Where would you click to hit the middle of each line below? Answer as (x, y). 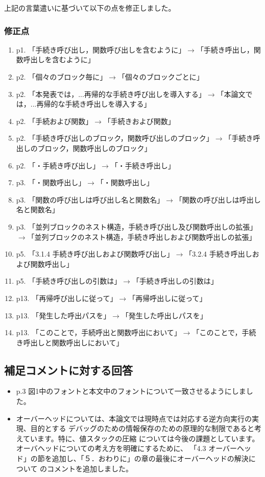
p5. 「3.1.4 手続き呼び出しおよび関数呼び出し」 (95, 254)
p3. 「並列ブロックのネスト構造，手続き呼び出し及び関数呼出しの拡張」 (137, 226)
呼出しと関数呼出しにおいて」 (73, 342)
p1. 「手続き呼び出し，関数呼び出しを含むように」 (101, 49)
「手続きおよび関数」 (139, 121)
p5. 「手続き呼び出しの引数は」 (69, 281)
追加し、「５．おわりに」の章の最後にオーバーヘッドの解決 (150, 458)
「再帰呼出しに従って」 (167, 298)
